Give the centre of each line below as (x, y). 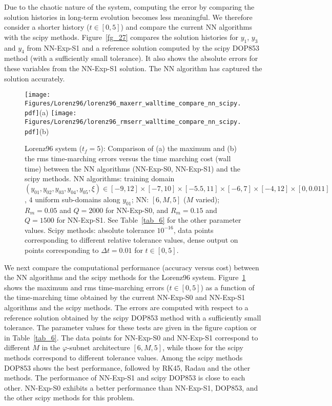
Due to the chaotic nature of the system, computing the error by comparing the (129, 7)
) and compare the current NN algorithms (186, 27)
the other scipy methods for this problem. (69, 398)
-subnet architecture (99, 347)
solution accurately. (35, 78)
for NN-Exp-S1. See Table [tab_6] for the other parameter (149, 220)
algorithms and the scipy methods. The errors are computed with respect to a (126, 307)
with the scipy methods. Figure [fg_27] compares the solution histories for (121, 37)
